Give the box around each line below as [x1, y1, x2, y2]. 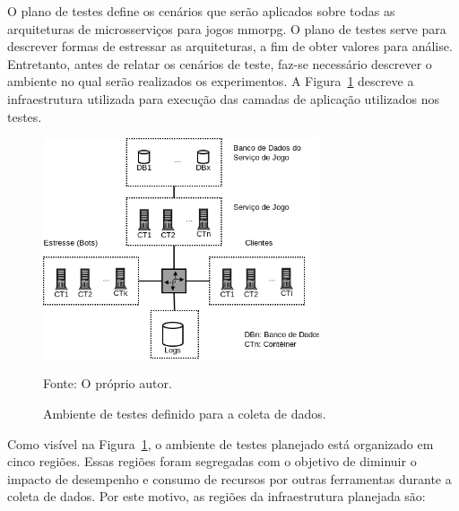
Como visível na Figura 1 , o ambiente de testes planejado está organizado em [7, 434, 434, 453]
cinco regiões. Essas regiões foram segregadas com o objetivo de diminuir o [7, 452, 417, 471]
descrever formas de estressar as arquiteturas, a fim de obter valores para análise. [7, 37, 453, 56]
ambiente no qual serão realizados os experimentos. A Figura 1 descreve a [7, 72, 414, 91]
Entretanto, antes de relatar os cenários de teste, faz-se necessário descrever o [7, 54, 432, 73]
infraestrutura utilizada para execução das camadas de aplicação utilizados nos [7, 89, 439, 108]
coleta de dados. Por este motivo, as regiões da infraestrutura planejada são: [7, 487, 426, 506]
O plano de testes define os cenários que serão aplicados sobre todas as [7, 2, 395, 20]
